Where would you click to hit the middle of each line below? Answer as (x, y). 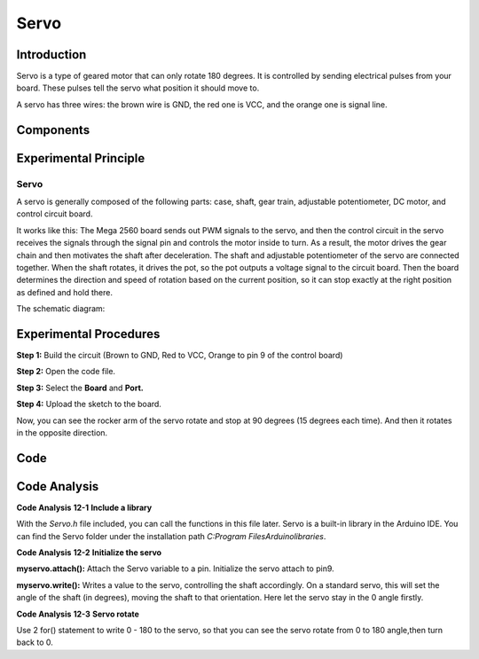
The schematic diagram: (61, 309)
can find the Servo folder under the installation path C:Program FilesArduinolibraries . (171, 536)
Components (53, 130)
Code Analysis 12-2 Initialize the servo (89, 553)
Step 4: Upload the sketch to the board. (89, 404)
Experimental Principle (81, 158)
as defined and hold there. (64, 292)
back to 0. (35, 642)
